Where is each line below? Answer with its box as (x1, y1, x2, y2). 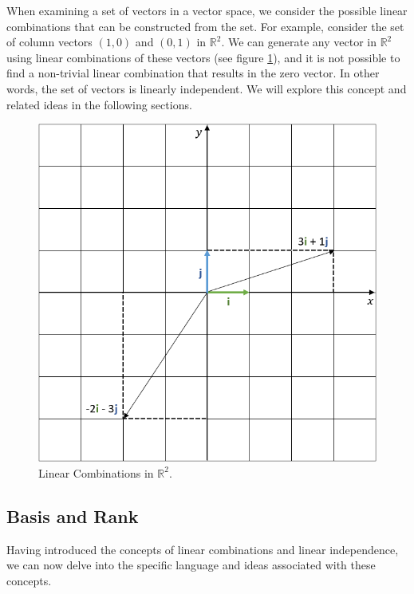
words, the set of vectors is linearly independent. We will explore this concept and (6, 80, 407, 96)
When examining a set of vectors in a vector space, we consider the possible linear (6, 2, 408, 18)
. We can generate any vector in (221, 33, 377, 50)
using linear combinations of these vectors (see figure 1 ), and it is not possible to (6, 49, 400, 65)
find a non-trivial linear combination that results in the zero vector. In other (6, 65, 380, 81)
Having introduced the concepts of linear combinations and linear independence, (6, 541, 399, 557)
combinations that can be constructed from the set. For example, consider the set (6, 18, 404, 34)
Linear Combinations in (38, 464, 154, 481)
